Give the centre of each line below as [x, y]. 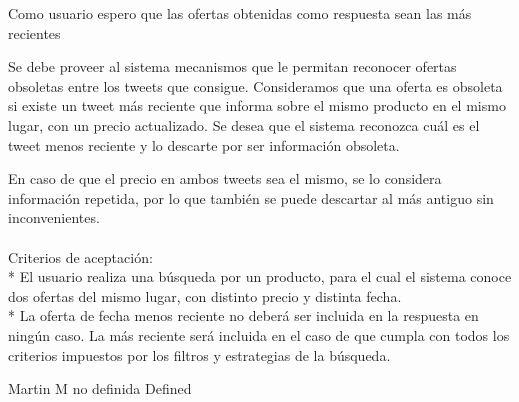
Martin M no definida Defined [100, 388]
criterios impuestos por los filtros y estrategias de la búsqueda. [199, 354]
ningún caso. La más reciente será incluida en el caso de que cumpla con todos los [259, 334]
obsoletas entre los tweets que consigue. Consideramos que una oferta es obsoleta [255, 85]
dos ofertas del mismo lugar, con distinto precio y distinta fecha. [205, 295]
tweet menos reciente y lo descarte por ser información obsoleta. [204, 144]
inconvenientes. [54, 217]
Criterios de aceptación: [80, 256]
